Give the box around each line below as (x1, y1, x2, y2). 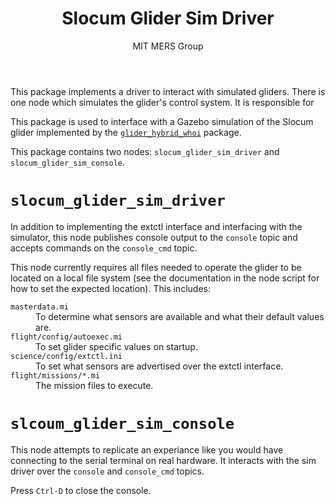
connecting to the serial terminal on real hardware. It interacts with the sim (10, 454, 317, 466)
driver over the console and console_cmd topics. (10, 465, 205, 477)
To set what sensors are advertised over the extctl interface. (35, 360, 284, 372)
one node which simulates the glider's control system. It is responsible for (10, 96, 315, 108)
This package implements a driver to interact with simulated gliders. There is (10, 85, 326, 97)
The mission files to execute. (35, 379, 154, 391)
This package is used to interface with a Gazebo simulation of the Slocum (10, 115, 314, 127)
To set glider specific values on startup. (35, 340, 198, 352)
